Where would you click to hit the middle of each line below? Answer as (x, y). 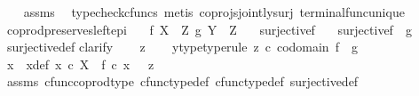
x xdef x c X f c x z (80, 64)
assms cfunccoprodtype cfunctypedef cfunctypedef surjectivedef (182, 81)
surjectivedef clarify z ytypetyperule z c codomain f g (182, 47)
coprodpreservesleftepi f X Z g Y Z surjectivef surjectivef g (209, 29)
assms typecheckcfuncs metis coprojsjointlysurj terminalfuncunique (214, 12)
